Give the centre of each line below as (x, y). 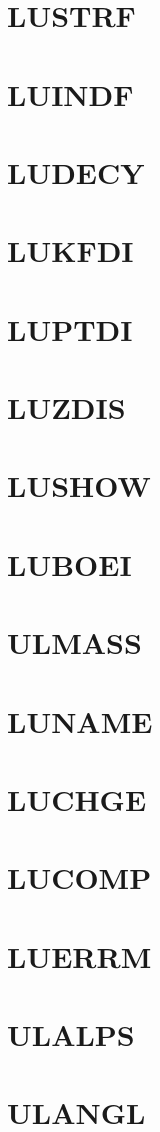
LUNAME (80, 720)
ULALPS (71, 1034)
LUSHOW (79, 485)
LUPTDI (70, 328)
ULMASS (74, 642)
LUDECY (76, 171)
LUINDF (70, 93)
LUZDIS (66, 407)
